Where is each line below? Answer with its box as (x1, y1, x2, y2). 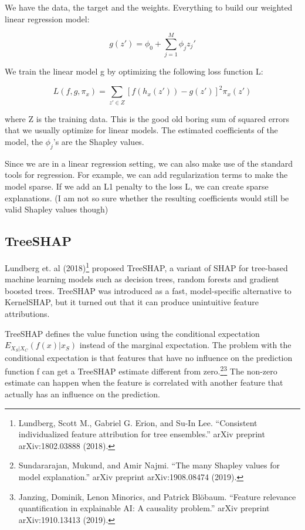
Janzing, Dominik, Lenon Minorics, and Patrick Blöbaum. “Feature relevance (18, 490, 296, 502)
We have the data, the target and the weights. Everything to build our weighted (5, 1, 293, 13)
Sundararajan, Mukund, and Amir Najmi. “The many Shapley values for (18, 459, 280, 471)
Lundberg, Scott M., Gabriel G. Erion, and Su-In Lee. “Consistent (18, 416, 257, 428)
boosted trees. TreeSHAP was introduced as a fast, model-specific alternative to (5, 284, 292, 296)
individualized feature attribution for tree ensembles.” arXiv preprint (18, 428, 265, 440)
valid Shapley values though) (5, 203, 109, 215)
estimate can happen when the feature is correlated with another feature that (5, 376, 283, 389)
